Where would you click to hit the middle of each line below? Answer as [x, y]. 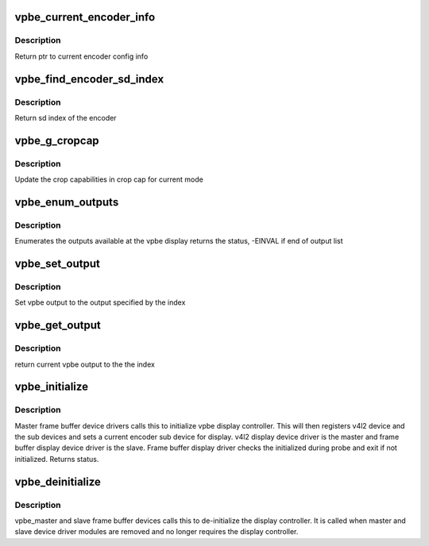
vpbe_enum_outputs [67, 202]
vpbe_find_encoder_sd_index [89, 79]
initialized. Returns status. [57, 459]
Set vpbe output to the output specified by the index [100, 302]
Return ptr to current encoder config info [81, 56]
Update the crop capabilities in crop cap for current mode [109, 179]
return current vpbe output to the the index [85, 364]
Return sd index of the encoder [66, 117]
